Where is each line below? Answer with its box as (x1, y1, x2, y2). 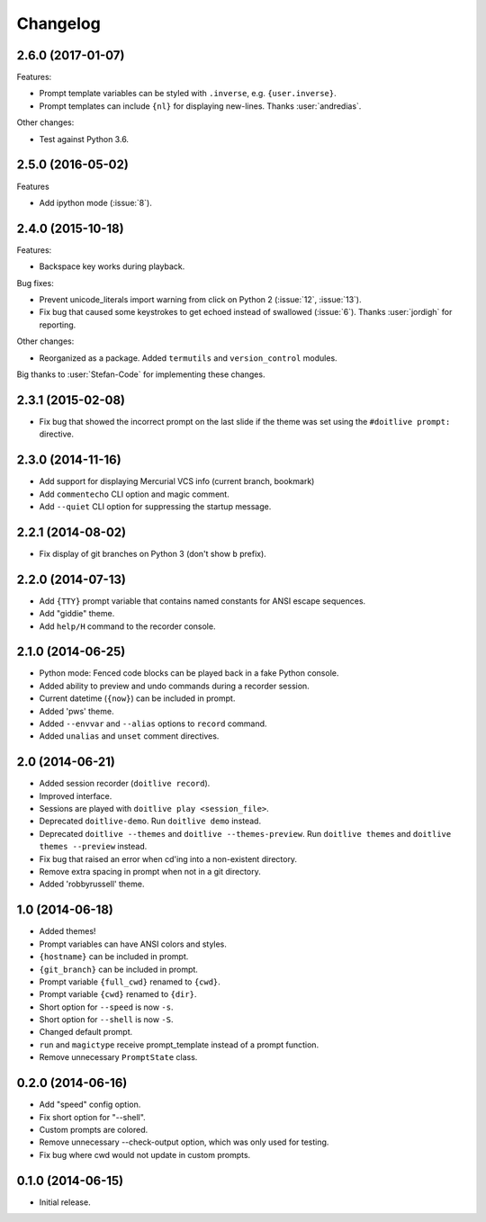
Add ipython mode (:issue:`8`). (39, 197, 152, 208)
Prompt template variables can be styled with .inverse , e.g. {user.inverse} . (39, 88, 337, 99)
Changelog (16, 13, 101, 33)
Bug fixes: (16, 277, 54, 288)
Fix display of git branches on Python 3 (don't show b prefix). (39, 548, 267, 559)
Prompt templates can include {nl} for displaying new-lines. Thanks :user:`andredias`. (39, 100, 362, 112)
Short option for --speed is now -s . (39, 1002, 174, 1012)
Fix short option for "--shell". (39, 1111, 146, 1122)
